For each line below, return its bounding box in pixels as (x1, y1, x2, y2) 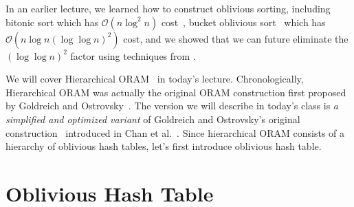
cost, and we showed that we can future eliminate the (123, 31, 349, 45)
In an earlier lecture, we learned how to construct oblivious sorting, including (5, 1, 331, 15)
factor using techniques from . (70, 48, 196, 63)
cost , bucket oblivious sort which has (161, 14, 326, 29)
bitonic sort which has (5, 14, 99, 29)
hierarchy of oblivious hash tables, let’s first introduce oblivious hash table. (5, 139, 322, 153)
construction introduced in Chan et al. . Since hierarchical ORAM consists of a (5, 125, 345, 140)
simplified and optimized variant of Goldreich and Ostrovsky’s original (5, 111, 300, 126)
